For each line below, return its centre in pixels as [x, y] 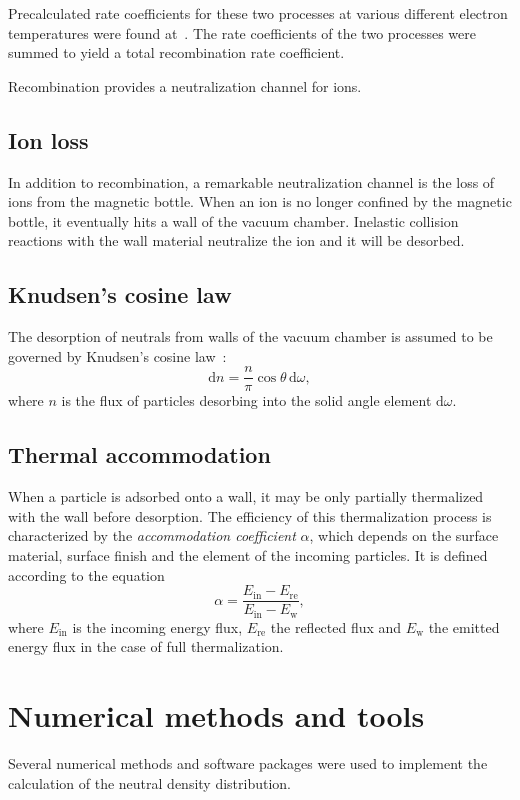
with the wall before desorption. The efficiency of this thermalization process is [250, 515]
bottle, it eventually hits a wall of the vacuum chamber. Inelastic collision [233, 220]
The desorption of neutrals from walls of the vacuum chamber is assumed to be [250, 336]
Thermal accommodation [139, 454]
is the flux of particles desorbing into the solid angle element [246, 400]
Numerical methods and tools [216, 715]
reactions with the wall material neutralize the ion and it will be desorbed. [236, 240]
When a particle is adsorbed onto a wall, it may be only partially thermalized [246, 496]
